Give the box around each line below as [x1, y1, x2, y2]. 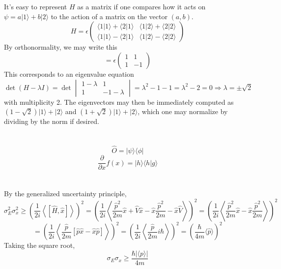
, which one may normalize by [138, 106, 228, 117]
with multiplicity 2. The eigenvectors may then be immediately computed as [4, 96, 234, 107]
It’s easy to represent [4, 1, 67, 12]
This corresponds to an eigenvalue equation [4, 68, 134, 79]
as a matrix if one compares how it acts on [77, 1, 206, 12]
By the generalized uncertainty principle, [4, 188, 127, 199]
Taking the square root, [4, 240, 75, 250]
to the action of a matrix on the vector [51, 11, 168, 21]
